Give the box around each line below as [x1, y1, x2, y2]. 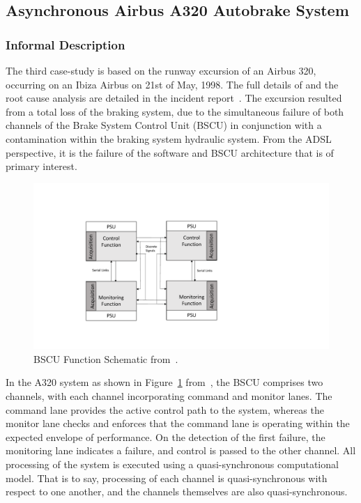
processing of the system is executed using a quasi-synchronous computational [6, 457, 339, 471]
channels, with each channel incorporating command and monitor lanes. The [6, 389, 332, 403]
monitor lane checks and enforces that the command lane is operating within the [6, 416, 350, 431]
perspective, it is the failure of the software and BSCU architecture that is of [6, 145, 334, 160]
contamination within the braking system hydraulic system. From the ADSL [6, 131, 332, 146]
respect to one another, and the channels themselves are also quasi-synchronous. [6, 484, 348, 499]
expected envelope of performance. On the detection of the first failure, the [6, 429, 325, 444]
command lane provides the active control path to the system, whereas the [6, 402, 324, 417]
